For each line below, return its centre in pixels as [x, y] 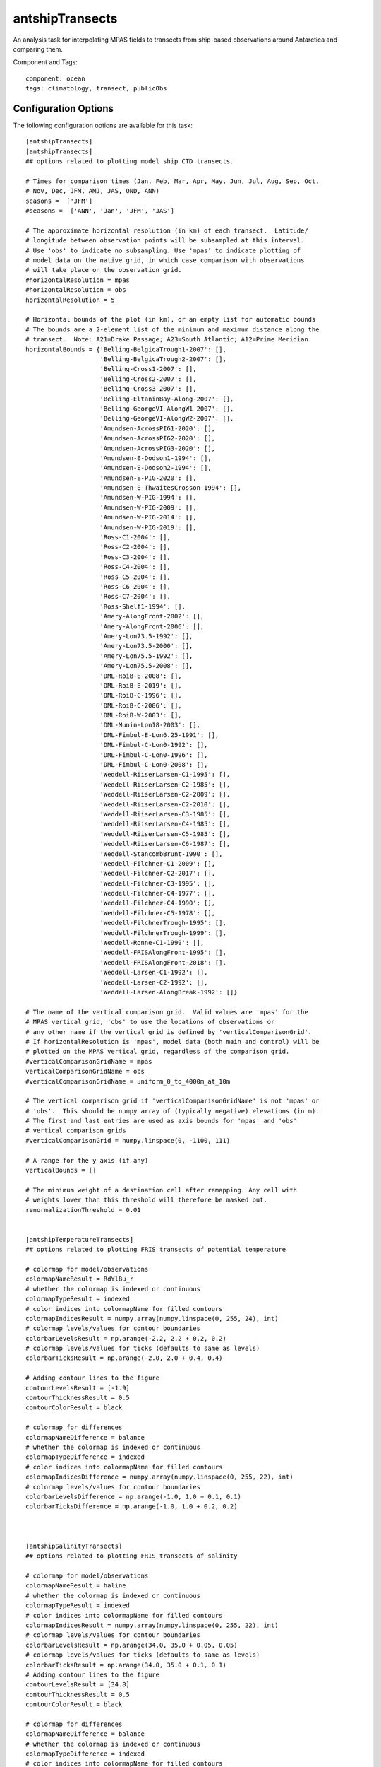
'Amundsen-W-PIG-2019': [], [148, 527]
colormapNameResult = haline [76, 1586]
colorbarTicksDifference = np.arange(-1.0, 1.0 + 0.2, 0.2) [132, 1507]
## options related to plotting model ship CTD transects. [130, 162]
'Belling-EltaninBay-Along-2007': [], [167, 399]
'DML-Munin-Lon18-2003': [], [150, 725]
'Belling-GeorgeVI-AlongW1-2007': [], [167, 409]
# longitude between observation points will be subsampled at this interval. [165, 241]
